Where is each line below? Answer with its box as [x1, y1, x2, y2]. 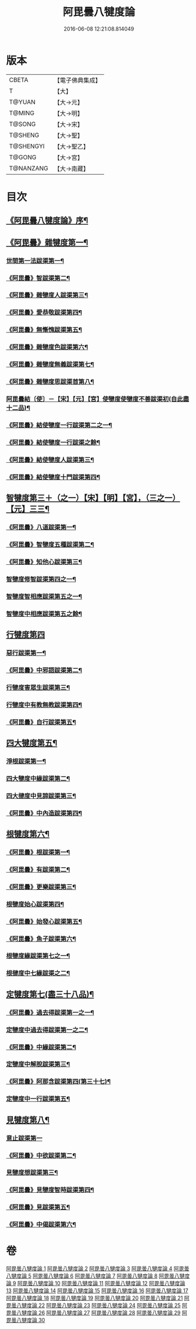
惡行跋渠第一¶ [6, 649, 46, 657]
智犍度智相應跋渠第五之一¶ [6, 592, 82, 600]
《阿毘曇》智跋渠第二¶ [6, 274, 71, 282]
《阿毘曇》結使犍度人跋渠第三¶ [6, 455, 94, 463]
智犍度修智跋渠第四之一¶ [6, 575, 77, 583]
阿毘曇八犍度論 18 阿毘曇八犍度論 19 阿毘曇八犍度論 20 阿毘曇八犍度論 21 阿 [6, 1295, 190, 1302]
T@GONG [9, 153, 36, 161]
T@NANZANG [9, 164, 49, 172]
